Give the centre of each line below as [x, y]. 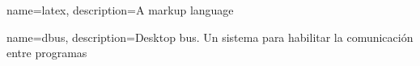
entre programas [47, 53]
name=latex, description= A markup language [120, 10]
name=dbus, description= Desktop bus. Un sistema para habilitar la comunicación [210, 37]
